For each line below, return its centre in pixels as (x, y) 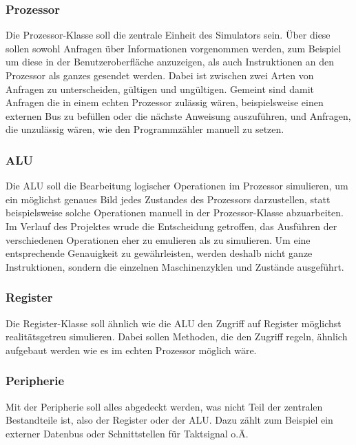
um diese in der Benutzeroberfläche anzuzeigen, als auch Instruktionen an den (170, 62)
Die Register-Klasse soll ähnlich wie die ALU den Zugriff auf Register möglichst (174, 323)
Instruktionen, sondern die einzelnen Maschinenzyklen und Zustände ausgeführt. (175, 266)
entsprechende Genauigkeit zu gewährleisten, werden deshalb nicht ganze (159, 253)
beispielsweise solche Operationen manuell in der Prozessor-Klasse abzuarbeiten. (175, 213)
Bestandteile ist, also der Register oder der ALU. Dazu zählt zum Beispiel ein (169, 420)
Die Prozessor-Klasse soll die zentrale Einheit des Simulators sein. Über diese (168, 35)
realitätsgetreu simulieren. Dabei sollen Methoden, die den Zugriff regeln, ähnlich (177, 337)
